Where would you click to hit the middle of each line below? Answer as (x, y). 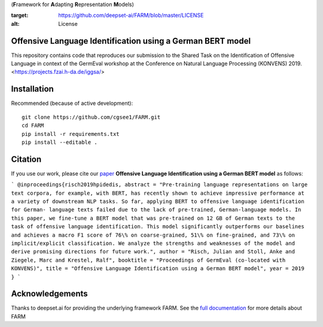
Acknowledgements (49, 294)
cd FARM (33, 125)
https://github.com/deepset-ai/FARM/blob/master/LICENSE (131, 16)
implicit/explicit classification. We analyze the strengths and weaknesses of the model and (153, 243)
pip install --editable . (60, 142)
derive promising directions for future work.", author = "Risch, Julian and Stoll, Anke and (153, 252)
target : (20, 16)
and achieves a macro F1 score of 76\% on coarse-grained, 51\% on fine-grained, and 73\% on (153, 235)
